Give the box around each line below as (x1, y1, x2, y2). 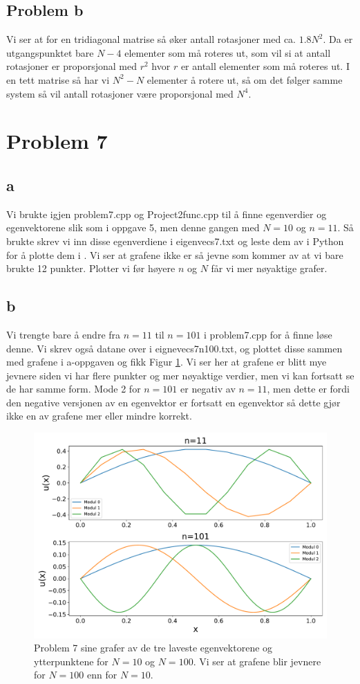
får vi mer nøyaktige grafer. (211, 261, 328, 276)
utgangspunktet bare (6, 45, 94, 60)
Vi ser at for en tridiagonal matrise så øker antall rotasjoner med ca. (6, 32, 296, 46)
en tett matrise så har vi (6, 72, 110, 87)
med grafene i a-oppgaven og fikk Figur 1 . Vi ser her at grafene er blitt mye (6, 354, 327, 369)
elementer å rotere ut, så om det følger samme (146, 72, 343, 87)
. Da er (323, 32, 353, 46)
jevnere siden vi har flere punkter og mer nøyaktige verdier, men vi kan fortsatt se (6, 368, 354, 382)
